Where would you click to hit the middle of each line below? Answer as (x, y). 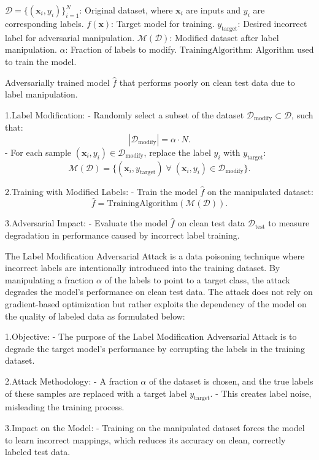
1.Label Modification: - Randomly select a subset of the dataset (125, 114)
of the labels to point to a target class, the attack (197, 279)
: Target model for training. (163, 23)
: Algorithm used (282, 49)
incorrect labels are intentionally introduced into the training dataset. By (143, 268)
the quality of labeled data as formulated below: (95, 316)
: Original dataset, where (126, 10)
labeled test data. (38, 452)
